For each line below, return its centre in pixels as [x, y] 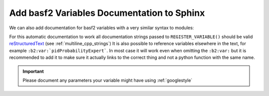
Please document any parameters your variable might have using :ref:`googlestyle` [108, 80]
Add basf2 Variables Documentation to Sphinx [107, 13]
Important [33, 71]
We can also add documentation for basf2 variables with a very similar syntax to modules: [102, 28]
